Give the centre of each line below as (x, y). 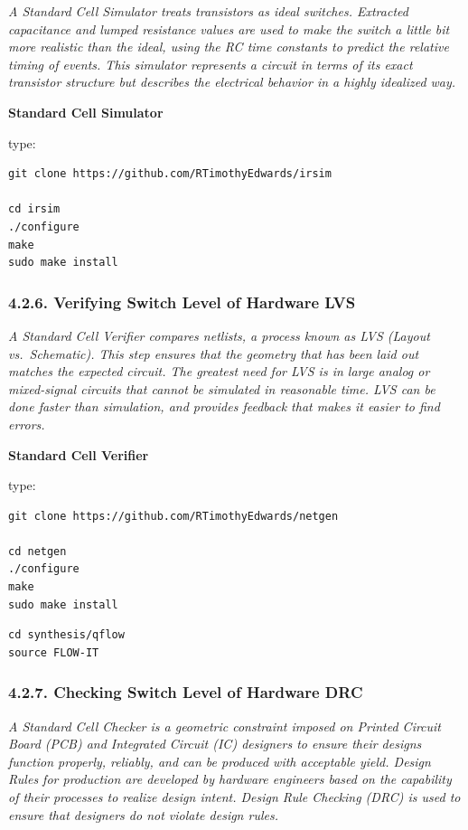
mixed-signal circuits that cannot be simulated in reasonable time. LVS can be (222, 388)
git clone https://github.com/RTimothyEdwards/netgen (173, 516)
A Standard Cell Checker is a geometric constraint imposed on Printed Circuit (225, 726)
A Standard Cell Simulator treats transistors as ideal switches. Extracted (208, 11)
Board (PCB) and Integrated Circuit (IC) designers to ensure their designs (215, 744)
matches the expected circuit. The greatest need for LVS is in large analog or (219, 371)
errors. (27, 424)
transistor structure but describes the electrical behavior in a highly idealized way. (232, 82)
